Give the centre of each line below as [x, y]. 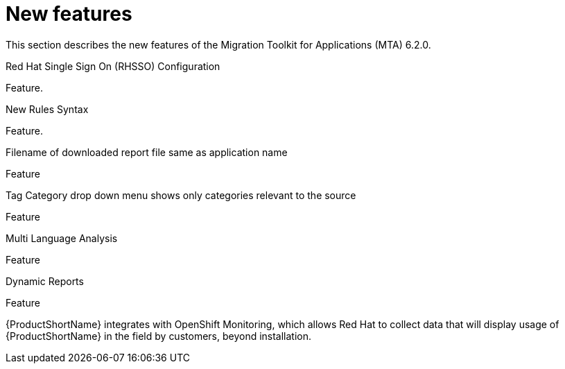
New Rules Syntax [47, 109]
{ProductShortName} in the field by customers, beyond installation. [159, 336]
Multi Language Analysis [62, 238]
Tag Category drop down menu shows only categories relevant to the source [181, 195]
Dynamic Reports [45, 281]
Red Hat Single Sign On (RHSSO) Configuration [113, 66]
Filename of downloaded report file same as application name [147, 152]
